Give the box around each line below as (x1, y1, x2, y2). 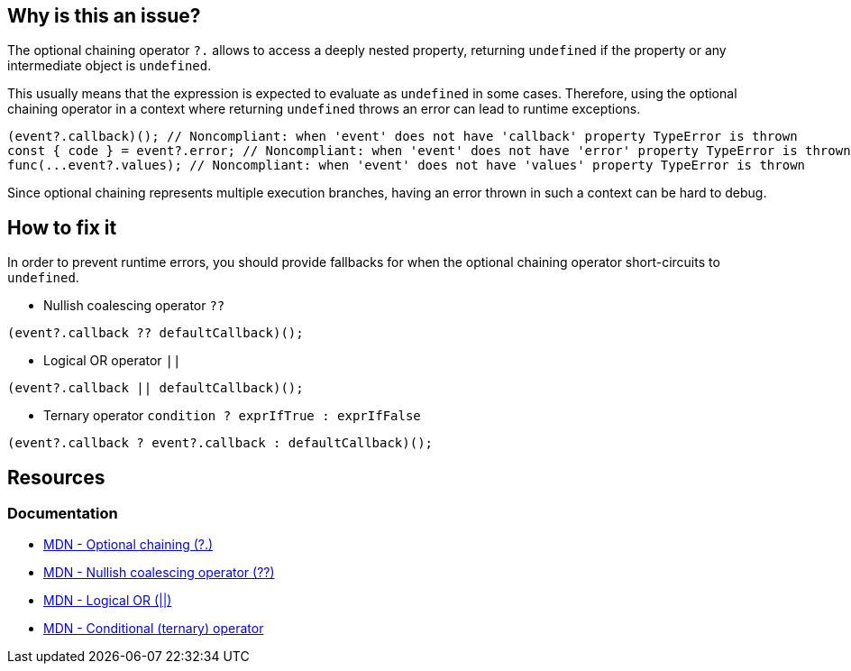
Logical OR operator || (43, 353, 181, 369)
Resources (7, 465, 105, 489)
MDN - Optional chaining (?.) (43, 537, 214, 553)
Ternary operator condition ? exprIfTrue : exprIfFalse (43, 408, 421, 424)
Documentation (7, 504, 118, 523)
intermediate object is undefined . (7, 58, 212, 74)
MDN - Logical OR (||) (43, 593, 172, 609)
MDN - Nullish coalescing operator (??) (43, 565, 275, 581)
